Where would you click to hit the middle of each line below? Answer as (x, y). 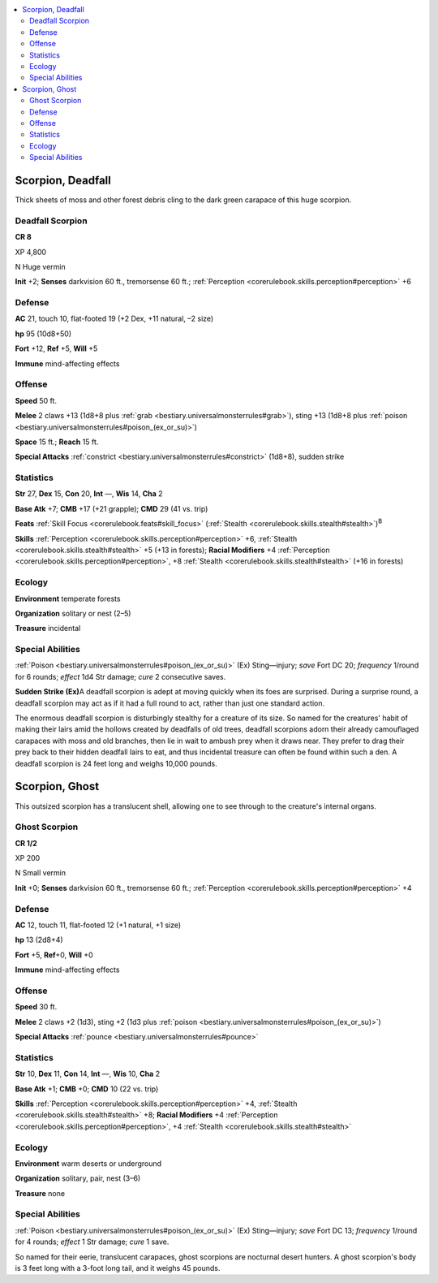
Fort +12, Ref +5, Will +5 (56, 348)
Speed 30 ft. (36, 1007)
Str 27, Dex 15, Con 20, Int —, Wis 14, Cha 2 (89, 494)
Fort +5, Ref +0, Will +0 (54, 955)
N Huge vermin (41, 266)
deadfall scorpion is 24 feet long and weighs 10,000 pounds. (116, 763)
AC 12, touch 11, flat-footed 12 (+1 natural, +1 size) (98, 925)
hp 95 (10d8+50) (43, 334)
